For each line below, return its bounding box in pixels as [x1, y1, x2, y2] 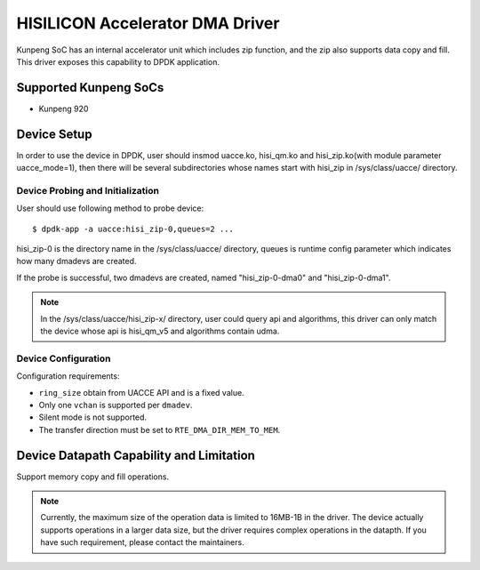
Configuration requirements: [16, 371, 120, 381]
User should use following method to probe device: [16, 203, 204, 213]
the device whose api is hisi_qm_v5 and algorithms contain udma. [40, 325, 280, 337]
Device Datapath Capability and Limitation [16, 447, 255, 462]
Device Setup [16, 126, 92, 141]
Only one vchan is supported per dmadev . [38, 399, 193, 410]
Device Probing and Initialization [16, 184, 160, 197]
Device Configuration [16, 352, 111, 365]
